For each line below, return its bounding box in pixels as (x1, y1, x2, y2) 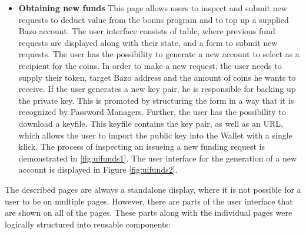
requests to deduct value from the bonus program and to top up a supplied (18, 13, 289, 25)
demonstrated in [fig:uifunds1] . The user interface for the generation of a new (18, 151, 297, 164)
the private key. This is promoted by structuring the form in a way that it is (18, 94, 294, 106)
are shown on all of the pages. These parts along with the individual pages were (5, 206, 292, 219)
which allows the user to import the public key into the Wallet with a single (18, 128, 292, 141)
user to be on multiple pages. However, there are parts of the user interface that (5, 195, 293, 207)
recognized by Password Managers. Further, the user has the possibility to (18, 106, 286, 118)
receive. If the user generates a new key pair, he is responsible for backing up (18, 83, 296, 95)
